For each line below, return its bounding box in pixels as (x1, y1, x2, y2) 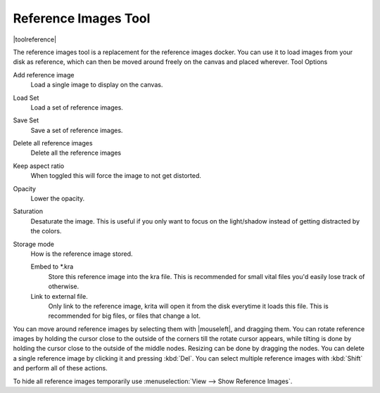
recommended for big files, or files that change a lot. (48, 311, 201, 320)
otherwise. (48, 282, 80, 291)
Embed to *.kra (30, 262, 74, 271)
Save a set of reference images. (30, 126, 123, 134)
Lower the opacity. (30, 194, 85, 203)
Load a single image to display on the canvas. (30, 81, 163, 89)
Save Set (13, 116, 39, 124)
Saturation (13, 207, 44, 216)
